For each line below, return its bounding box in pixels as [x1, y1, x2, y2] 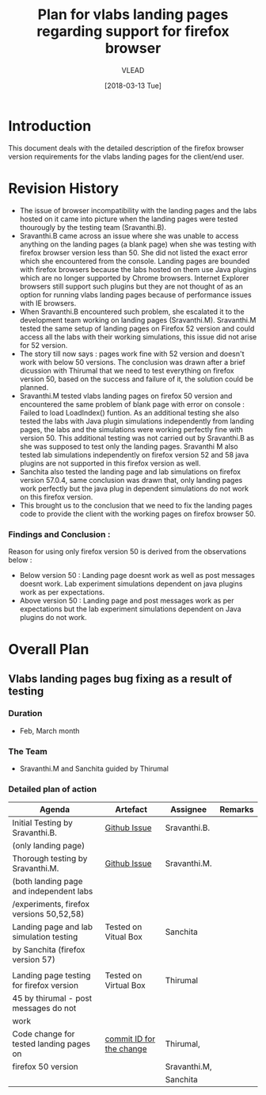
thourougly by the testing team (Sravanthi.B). [19, 222, 167, 232]
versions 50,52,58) [12, 909, 85, 920]
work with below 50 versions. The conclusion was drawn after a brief [19, 357, 245, 366]
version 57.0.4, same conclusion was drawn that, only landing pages [19, 475, 243, 484]
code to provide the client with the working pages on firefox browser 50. [19, 509, 256, 519]
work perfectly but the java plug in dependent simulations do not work [19, 484, 249, 493]
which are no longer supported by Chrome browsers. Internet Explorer [19, 273, 249, 282]
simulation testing [12, 932, 78, 943]
